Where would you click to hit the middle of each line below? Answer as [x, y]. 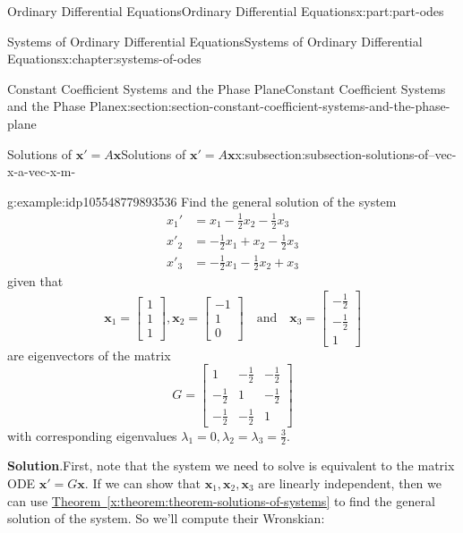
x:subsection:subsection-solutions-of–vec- [346, 153]
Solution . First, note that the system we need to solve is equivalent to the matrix [231, 465]
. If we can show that [142, 482]
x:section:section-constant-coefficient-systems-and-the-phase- [285, 106]
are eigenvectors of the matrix [89, 355]
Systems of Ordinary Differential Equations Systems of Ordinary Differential [215, 41]
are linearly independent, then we [350, 482]
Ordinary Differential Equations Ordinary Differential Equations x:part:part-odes [226, 11]
